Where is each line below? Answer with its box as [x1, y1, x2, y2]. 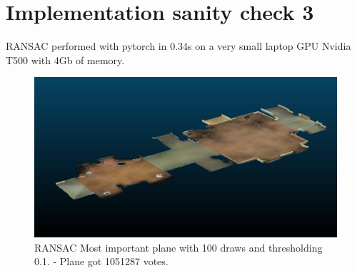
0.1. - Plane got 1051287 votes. [34, 254, 169, 269]
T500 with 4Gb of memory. [6, 52, 125, 67]
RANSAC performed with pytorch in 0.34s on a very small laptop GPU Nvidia [6, 38, 351, 53]
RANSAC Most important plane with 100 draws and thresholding [34, 239, 323, 254]
